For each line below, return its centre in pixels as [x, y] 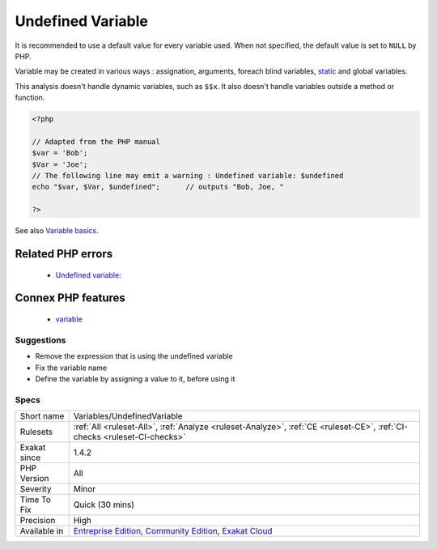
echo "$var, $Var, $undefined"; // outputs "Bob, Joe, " [158, 187]
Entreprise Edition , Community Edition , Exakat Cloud [173, 531]
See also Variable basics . [57, 231]
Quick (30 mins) [104, 504]
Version [34, 479]
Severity [36, 489]
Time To [36, 500]
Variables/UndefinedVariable [128, 416]
